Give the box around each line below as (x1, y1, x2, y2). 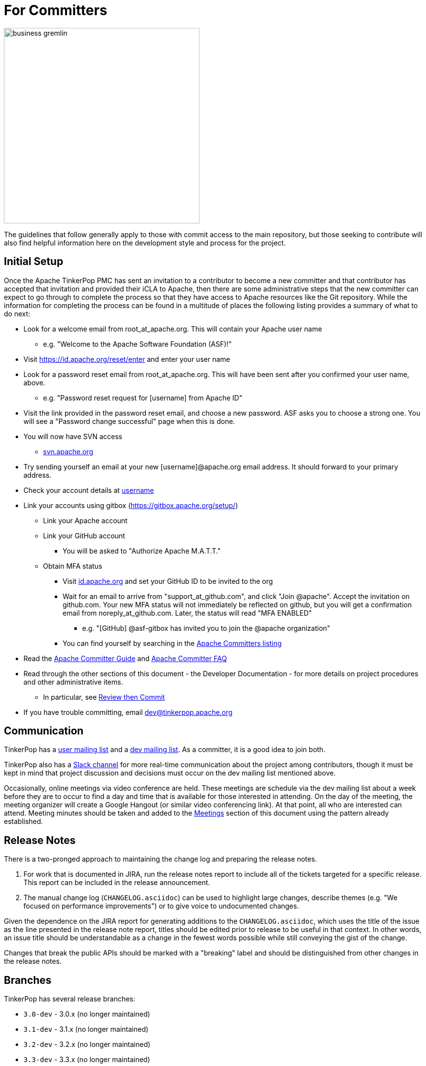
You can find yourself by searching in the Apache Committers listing (63, 639, 282, 647)
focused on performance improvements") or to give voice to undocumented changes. (23, 902, 299, 911)
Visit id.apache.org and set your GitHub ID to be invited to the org (63, 577, 273, 585)
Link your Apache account (43, 516, 128, 525)
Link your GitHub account (43, 531, 125, 540)
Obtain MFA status (43, 561, 102, 570)
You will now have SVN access (23, 432, 122, 441)
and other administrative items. (23, 677, 123, 686)
